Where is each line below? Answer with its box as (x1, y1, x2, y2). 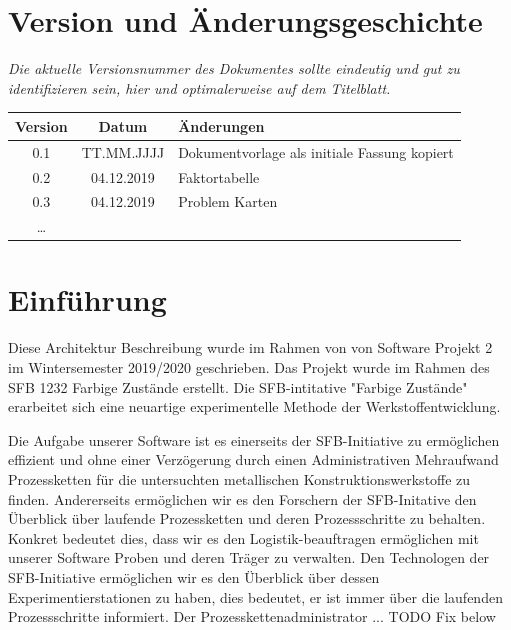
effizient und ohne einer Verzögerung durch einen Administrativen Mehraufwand (8, 449, 499, 470)
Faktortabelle (178, 166, 260, 187)
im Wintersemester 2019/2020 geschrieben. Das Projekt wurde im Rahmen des (8, 357, 490, 377)
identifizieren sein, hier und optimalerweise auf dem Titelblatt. (8, 77, 391, 98)
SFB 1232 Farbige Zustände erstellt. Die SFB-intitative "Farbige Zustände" (8, 376, 468, 397)
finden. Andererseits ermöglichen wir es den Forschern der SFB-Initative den (8, 488, 477, 509)
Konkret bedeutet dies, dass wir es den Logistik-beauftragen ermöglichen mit (8, 527, 479, 548)
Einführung (8, 279, 167, 320)
